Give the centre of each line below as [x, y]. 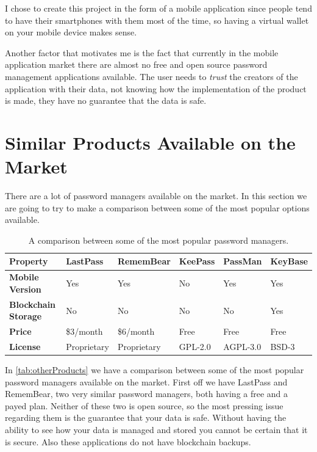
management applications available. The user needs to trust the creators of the [151, 76]
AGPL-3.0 [242, 346]
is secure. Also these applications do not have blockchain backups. [128, 441]
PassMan [243, 261]
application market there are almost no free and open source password [136, 64]
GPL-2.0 [195, 346]
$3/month [84, 331]
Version [25, 289]
